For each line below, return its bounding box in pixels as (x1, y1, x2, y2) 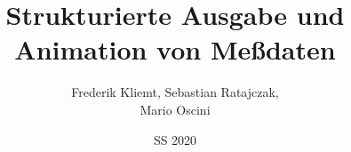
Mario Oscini (140, 100, 211, 118)
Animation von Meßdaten (14, 31, 336, 68)
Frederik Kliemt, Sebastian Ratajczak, (71, 83, 279, 101)
